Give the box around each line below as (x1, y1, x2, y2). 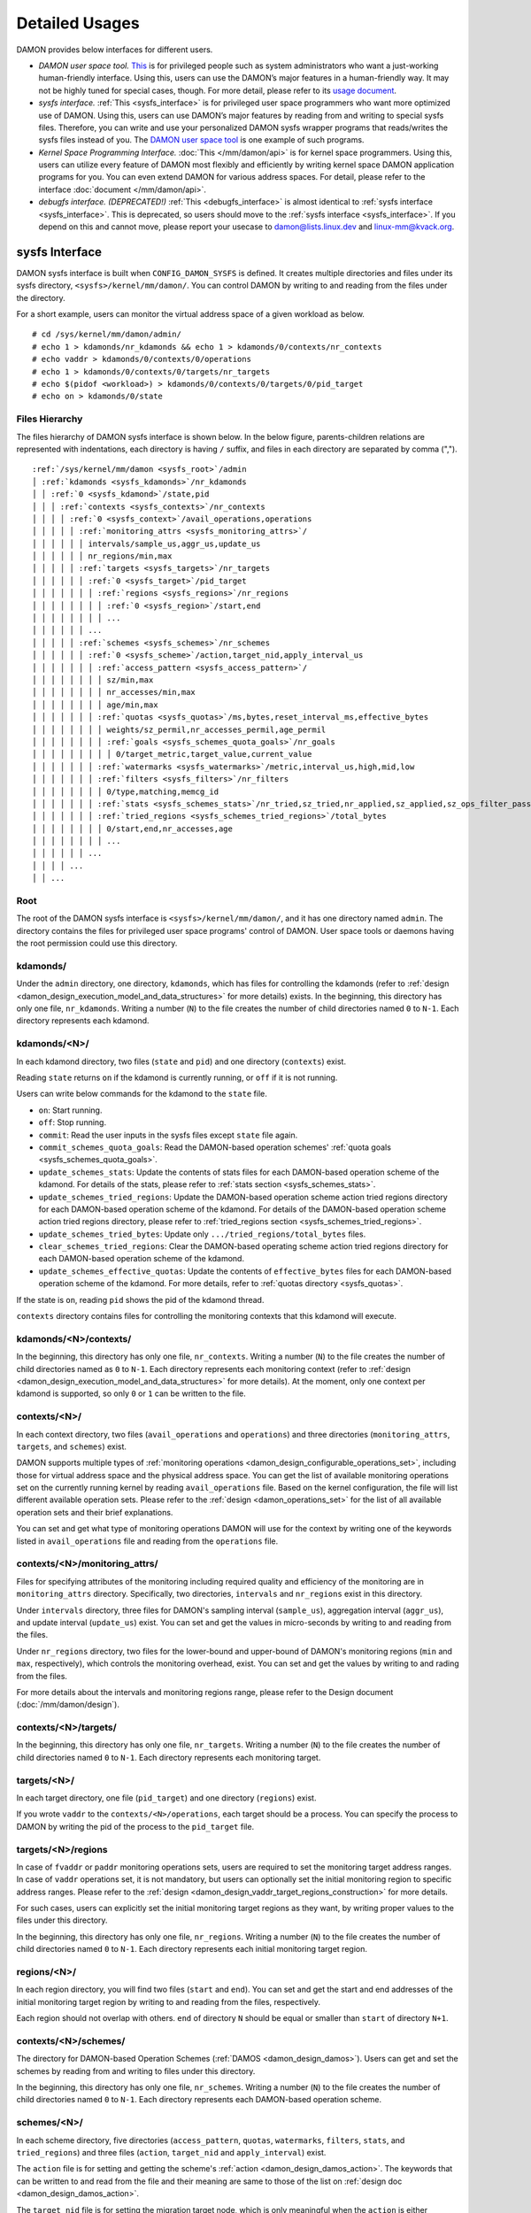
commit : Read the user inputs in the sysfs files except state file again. (38, 1130, 298, 1140)
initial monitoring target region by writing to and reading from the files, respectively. (16, 1996, 321, 2007)
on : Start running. (38, 1105, 103, 1115)
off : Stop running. (38, 1117, 106, 1128)
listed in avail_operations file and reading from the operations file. (16, 1536, 279, 1546)
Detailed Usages (16, 13, 141, 33)
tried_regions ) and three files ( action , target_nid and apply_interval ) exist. (16, 2147, 327, 2157)
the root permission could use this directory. (16, 938, 178, 949)
